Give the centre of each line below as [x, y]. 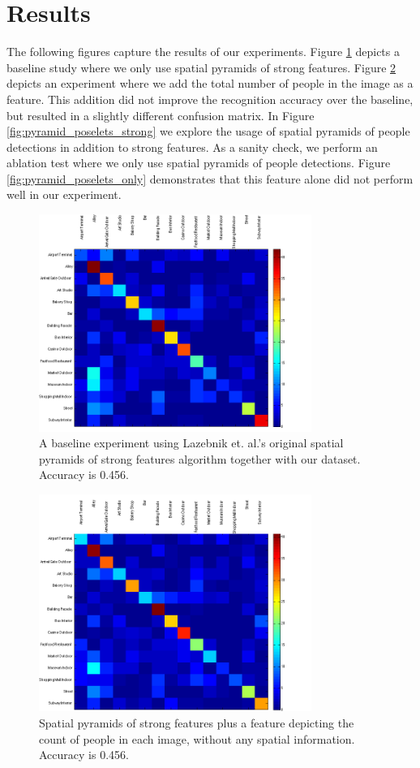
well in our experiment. [64, 194]
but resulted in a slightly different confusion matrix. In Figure [161, 115]
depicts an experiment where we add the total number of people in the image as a [210, 83]
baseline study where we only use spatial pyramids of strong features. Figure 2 [201, 67]
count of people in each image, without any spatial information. [197, 738]
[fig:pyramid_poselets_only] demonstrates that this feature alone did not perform [210, 178]
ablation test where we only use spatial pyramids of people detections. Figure [199, 163]
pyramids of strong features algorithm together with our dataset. [200, 458]
